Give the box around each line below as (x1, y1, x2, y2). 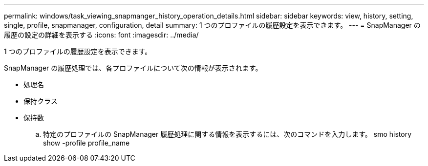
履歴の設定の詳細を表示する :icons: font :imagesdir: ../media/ (4, 31, 199, 39)
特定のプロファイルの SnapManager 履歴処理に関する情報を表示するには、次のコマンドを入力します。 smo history (43, 130, 411, 138)
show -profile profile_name (43, 139, 130, 147)
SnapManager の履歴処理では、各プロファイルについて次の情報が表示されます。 (4, 64, 262, 72)
